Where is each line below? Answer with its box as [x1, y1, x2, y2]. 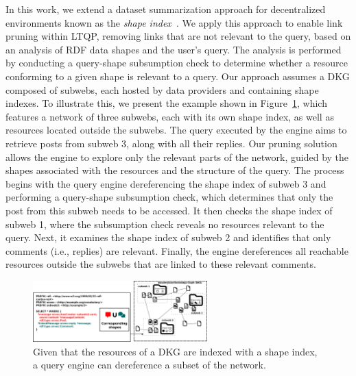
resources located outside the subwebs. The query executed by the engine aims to [5, 123, 347, 137]
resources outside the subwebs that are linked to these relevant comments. [5, 257, 316, 271]
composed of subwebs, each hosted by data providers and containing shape [5, 82, 319, 97]
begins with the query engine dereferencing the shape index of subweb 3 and [5, 176, 327, 190]
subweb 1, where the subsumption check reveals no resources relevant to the [5, 216, 324, 231]
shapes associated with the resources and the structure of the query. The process [5, 163, 344, 177]
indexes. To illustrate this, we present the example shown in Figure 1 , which [5, 96, 327, 110]
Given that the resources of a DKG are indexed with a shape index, [33, 344, 318, 358]
